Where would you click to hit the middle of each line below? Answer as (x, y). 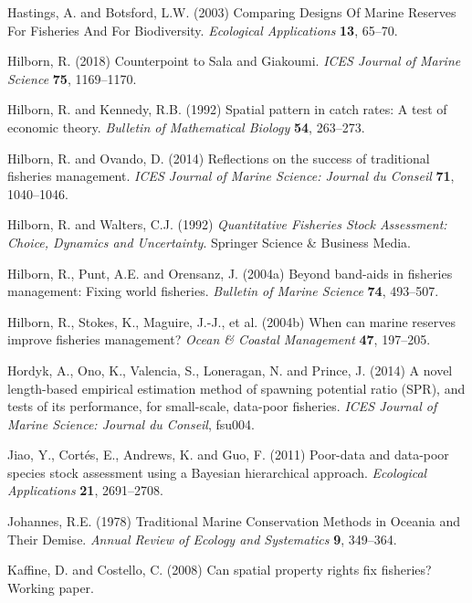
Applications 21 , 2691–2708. (85, 490)
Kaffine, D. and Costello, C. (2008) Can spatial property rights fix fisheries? (220, 570)
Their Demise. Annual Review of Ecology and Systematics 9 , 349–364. (202, 539)
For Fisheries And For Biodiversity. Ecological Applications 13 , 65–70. (203, 30)
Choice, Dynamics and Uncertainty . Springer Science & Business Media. (210, 242)
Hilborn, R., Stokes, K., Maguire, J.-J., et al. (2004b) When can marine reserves (232, 321)
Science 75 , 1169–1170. (72, 78)
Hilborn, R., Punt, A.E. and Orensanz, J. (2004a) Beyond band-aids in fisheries (230, 273)
